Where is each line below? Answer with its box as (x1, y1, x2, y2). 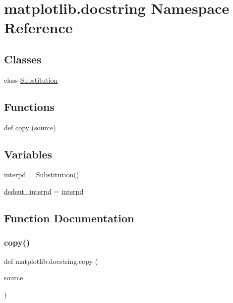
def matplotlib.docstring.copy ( (4, 255, 98, 266)
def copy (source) (4, 122, 56, 132)
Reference (4, 17, 73, 38)
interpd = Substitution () (4, 169, 79, 180)
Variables (4, 146, 53, 161)
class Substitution (4, 74, 58, 85)
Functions (4, 99, 55, 114)
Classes (4, 51, 42, 66)
